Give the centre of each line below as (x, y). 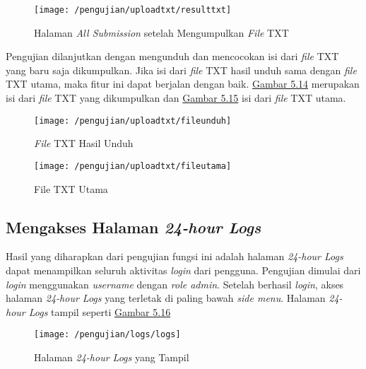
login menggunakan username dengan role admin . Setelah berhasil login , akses (175, 284)
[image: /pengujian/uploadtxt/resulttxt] (133, 10)
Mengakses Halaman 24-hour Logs (134, 227)
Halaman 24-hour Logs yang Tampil (112, 357)
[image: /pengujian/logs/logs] (107, 335)
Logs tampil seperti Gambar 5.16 (100, 311)
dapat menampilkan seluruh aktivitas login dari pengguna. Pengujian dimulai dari (183, 270)
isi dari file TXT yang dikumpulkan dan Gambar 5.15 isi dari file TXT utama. (176, 98)
